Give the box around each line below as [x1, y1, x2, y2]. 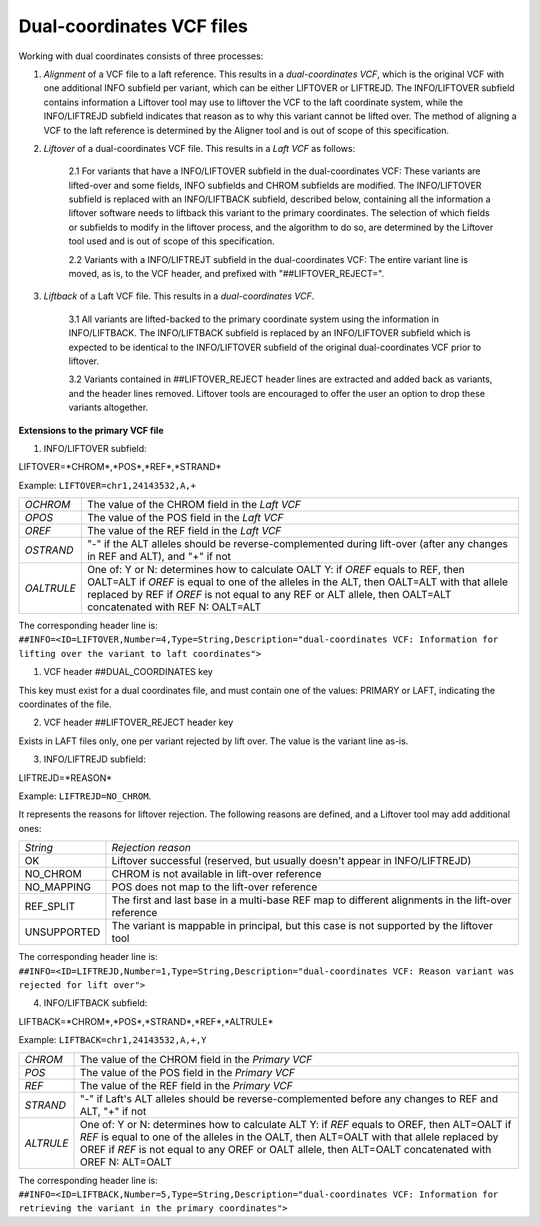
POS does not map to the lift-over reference [111, 880, 318, 894]
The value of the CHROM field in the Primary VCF [79, 1052, 313, 1066]
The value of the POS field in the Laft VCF [86, 511, 284, 525]
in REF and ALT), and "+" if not [86, 550, 232, 564]
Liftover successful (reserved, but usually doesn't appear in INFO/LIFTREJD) [111, 854, 472, 868]
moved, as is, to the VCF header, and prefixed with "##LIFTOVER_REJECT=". [68, 268, 385, 280]
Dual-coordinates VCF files [18, 15, 249, 37]
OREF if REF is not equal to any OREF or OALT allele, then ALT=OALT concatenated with [79, 1142, 492, 1156]
